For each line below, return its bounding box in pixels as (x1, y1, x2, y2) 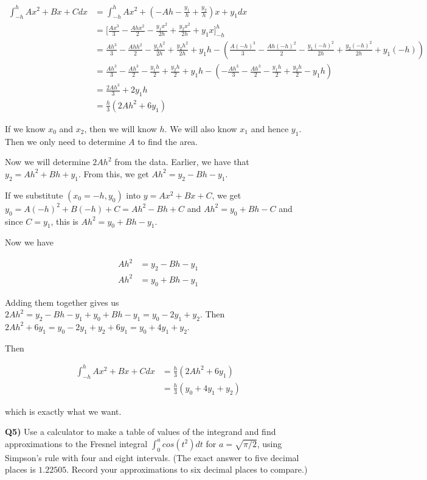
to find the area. (137, 135, 198, 147)
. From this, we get (78, 167, 149, 180)
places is (5, 463, 36, 476)
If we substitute (5, 188, 63, 201)
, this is (50, 214, 78, 227)
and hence (251, 122, 289, 135)
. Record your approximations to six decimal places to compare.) (66, 463, 308, 476)
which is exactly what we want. (5, 404, 122, 417)
